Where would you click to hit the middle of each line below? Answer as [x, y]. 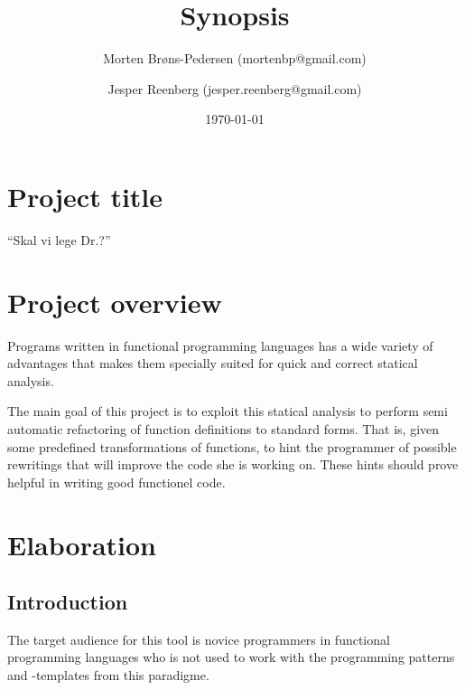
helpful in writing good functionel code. [116, 482]
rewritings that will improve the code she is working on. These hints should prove [233, 464]
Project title [85, 196]
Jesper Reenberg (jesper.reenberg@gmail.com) [235, 88]
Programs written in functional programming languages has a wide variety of [220, 345]
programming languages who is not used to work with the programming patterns [231, 657]
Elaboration [82, 544]
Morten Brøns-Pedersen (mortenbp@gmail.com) [235, 58]
